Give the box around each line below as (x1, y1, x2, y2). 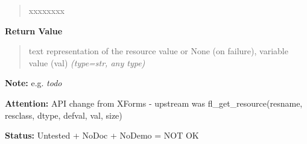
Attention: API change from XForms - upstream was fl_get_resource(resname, (5, 96, 303, 109)
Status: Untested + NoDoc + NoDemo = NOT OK (5, 129, 199, 142)
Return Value (5, 24, 63, 37)
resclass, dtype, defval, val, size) (5, 108, 122, 121)
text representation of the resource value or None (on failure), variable (28, 45, 288, 57)
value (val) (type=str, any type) (28, 56, 145, 69)
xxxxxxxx (28, 4, 65, 16)
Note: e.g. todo (5, 77, 62, 89)
